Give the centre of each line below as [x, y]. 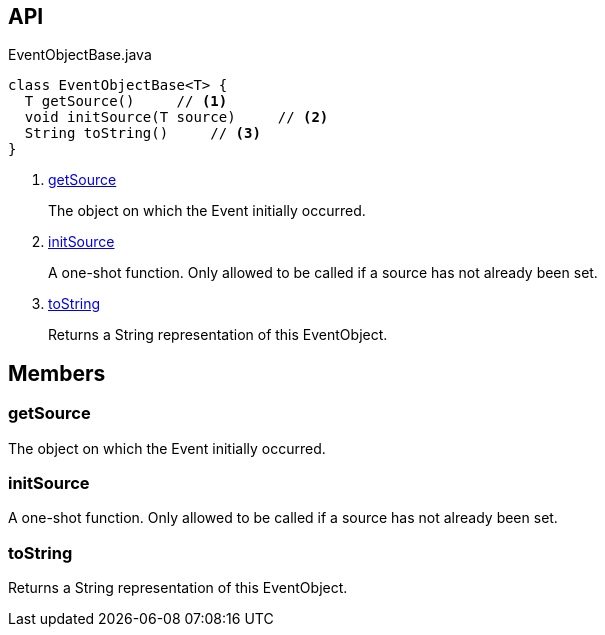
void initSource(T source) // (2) [176, 117]
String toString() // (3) [142, 133]
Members [57, 373]
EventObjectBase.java [80, 55]
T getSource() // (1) [126, 101]
